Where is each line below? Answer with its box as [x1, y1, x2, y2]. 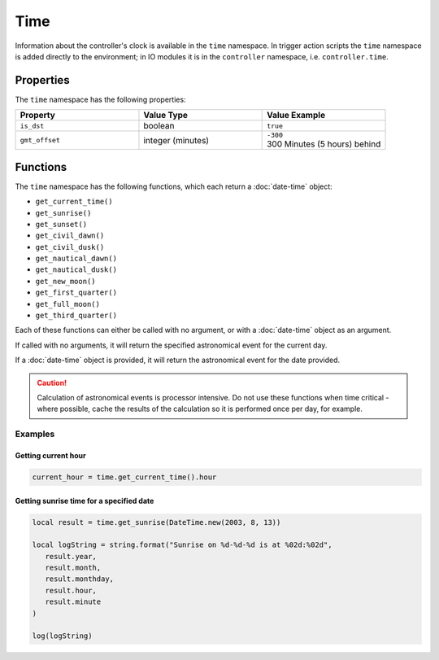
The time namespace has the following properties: [15, 94, 186, 104]
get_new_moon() [35, 277, 97, 286]
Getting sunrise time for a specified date [15, 496, 154, 505]
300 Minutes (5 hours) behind [267, 138, 381, 150]
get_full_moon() [35, 299, 101, 308]
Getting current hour [15, 450, 86, 460]
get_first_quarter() [35, 288, 118, 297]
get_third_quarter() [35, 311, 118, 321]
